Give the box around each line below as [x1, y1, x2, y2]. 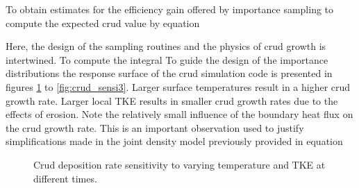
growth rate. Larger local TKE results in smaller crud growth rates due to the [6, 93, 338, 108]
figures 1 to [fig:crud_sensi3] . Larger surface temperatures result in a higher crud [6, 79, 351, 94]
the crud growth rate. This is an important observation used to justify [6, 120, 304, 135]
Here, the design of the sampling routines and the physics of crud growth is [6, 39, 326, 53]
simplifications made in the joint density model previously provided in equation [6, 134, 343, 148]
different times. [33, 171, 97, 185]
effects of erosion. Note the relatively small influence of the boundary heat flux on [6, 107, 353, 121]
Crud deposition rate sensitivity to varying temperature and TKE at [33, 157, 326, 171]
